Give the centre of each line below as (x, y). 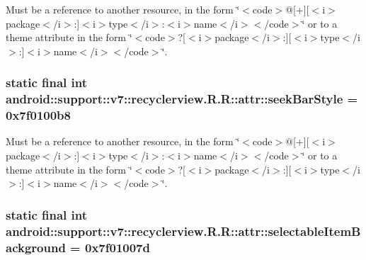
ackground (36, 247)
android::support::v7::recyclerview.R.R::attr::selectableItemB (183, 231)
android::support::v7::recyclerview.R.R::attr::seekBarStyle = (182, 99)
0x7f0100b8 (38, 115)
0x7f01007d (117, 247)
